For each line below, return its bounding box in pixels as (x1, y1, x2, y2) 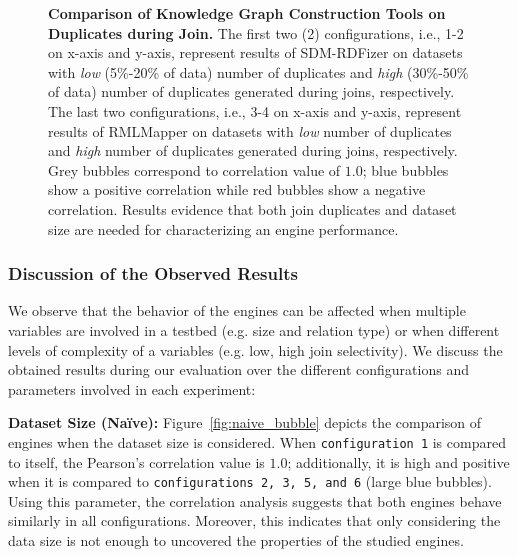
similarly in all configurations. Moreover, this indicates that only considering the (8, 510, 501, 531)
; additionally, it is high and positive (287, 451, 510, 472)
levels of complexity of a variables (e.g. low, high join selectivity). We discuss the (8, 339, 503, 360)
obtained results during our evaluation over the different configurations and (8, 359, 469, 380)
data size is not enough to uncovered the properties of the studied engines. (8, 530, 464, 550)
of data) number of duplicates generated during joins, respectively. (48, 81, 455, 102)
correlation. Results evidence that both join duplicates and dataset (48, 198, 457, 219)
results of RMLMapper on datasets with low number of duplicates (48, 120, 452, 141)
